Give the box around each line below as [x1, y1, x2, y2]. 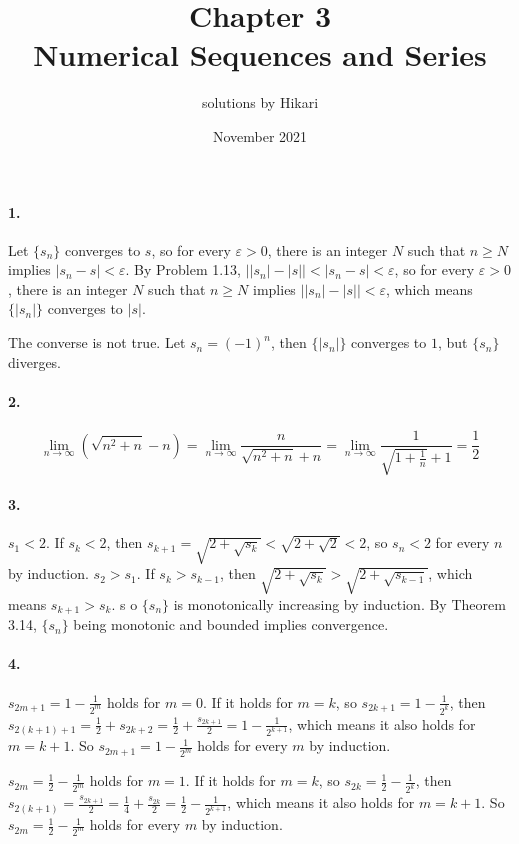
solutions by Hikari [201, 92, 319, 113]
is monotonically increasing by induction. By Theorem [173, 593, 506, 614]
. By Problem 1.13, [125, 259, 241, 280]
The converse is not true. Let [8, 332, 186, 353]
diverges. [8, 351, 62, 372]
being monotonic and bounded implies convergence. [73, 614, 389, 635]
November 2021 [212, 125, 308, 146]
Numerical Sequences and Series [33, 34, 487, 75]
